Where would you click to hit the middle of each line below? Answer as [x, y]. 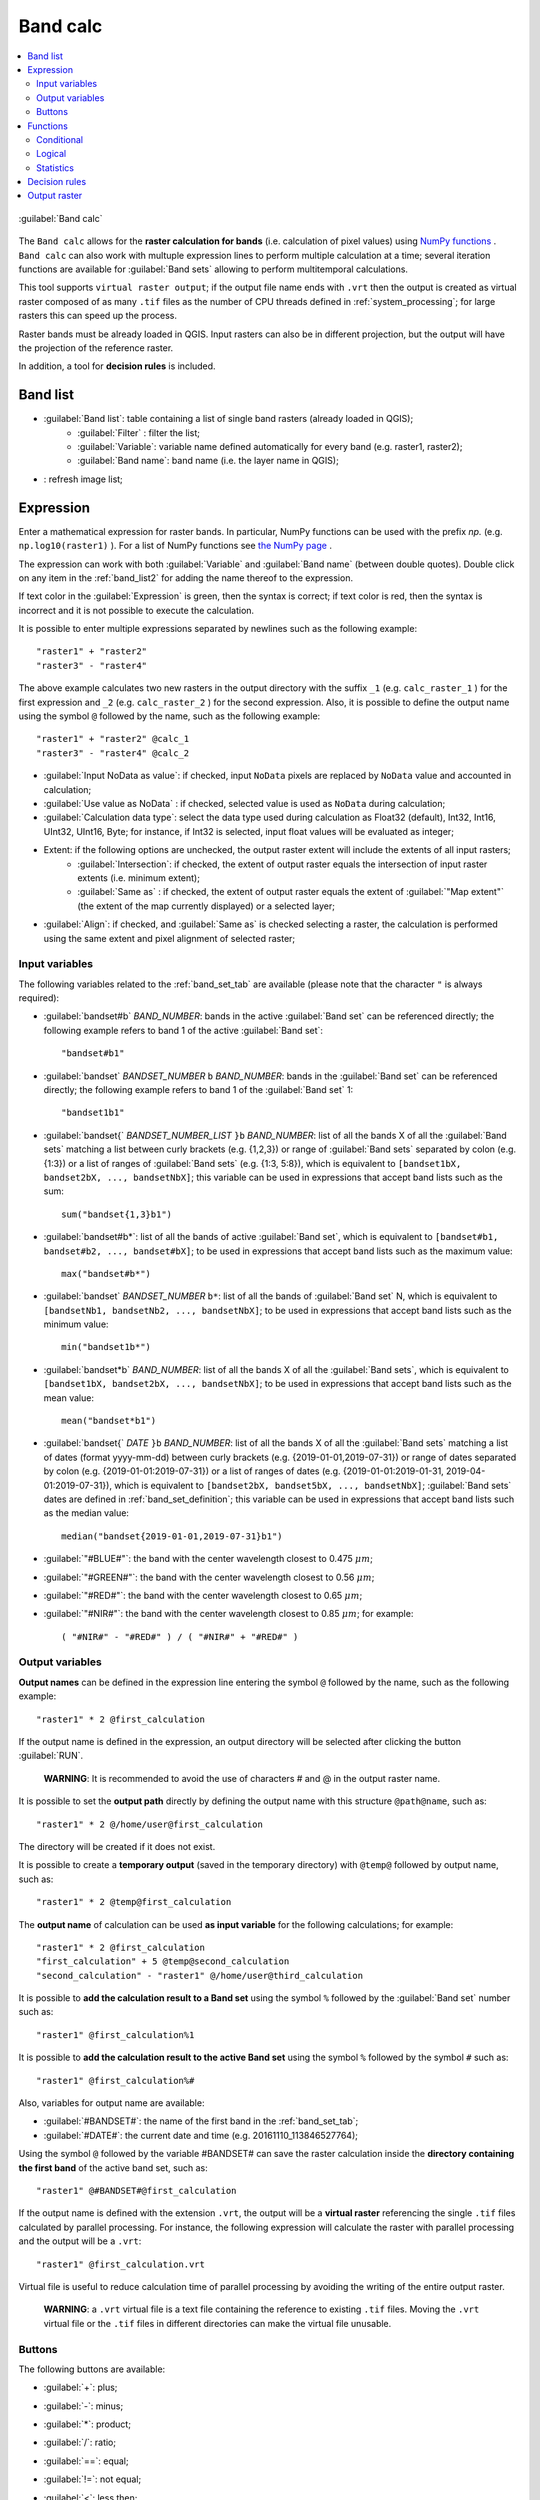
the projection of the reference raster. [96, 347]
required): [39, 998]
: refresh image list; [83, 479]
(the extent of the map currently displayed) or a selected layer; [206, 906]
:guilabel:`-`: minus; [83, 2406]
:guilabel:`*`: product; [87, 2424]
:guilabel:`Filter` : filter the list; [138, 432]
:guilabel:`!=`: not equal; [92, 2479]
